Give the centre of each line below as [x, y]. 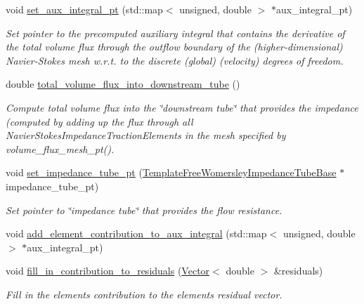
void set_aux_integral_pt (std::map [84, 9]
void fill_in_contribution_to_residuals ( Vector [108, 271]
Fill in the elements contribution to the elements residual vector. [144, 294]
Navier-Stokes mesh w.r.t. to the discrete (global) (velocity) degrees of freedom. [175, 60]
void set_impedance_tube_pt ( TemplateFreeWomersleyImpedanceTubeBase [171, 172]
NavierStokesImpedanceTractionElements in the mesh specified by [146, 135]
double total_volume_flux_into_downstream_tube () [123, 84]
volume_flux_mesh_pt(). [60, 148]
